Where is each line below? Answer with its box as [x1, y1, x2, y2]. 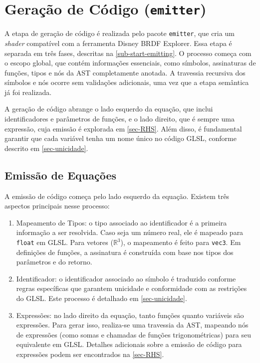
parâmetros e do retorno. [16, 256, 92, 267]
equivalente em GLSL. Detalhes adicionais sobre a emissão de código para [16, 339, 242, 349]
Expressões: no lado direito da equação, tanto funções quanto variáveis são [16, 309, 244, 320]
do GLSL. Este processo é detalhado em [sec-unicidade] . [16, 293, 187, 303]
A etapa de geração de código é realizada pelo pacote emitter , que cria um [4, 28, 235, 38]
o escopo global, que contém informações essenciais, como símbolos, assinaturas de [4, 57, 256, 68]
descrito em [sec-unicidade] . [4, 142, 88, 153]
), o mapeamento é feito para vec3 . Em [120, 237, 241, 247]
